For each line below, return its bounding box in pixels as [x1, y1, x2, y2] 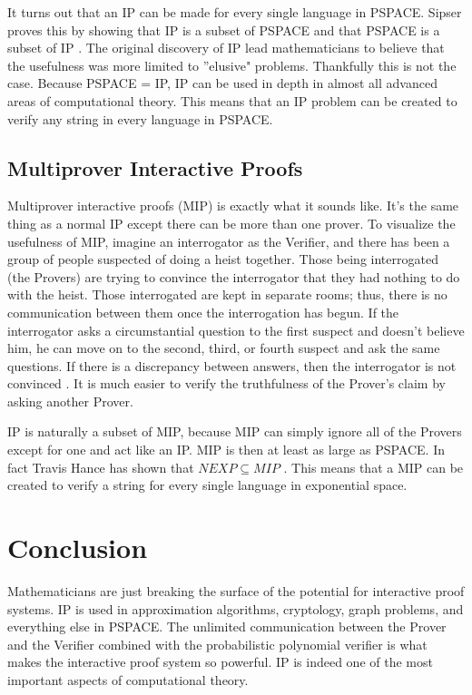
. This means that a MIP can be [283, 457, 464, 476]
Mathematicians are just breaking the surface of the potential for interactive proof [7, 581, 465, 600]
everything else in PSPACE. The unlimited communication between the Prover [7, 617, 447, 636]
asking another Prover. [7, 391, 133, 410]
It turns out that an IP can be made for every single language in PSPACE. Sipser [7, 3, 462, 21]
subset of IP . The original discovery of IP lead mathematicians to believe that [7, 38, 445, 57]
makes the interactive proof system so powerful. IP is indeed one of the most [7, 652, 433, 671]
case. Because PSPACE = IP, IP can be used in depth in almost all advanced [7, 73, 438, 93]
